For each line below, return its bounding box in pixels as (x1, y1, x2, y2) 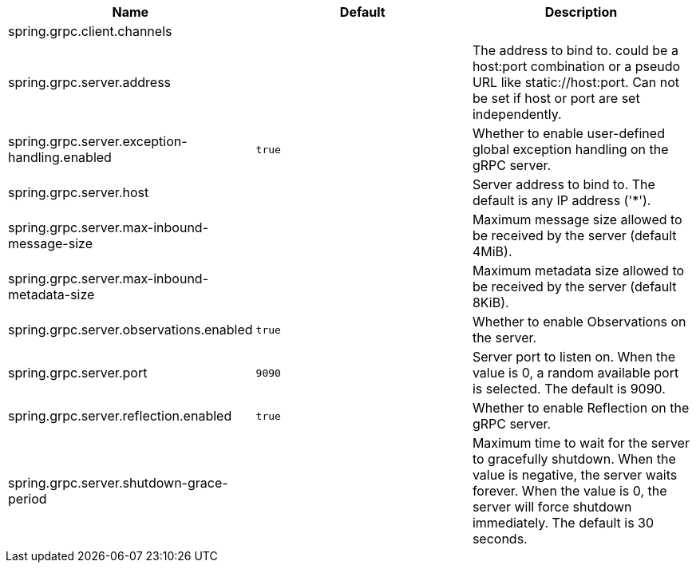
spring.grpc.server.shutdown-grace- (8, 475, 228, 491)
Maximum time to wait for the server (472, 435, 690, 451)
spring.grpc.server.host (8, 184, 149, 200)
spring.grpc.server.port (8, 365, 148, 381)
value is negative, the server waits (472, 467, 678, 483)
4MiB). (472, 243, 512, 259)
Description (544, 4, 618, 20)
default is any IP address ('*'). (472, 192, 651, 208)
